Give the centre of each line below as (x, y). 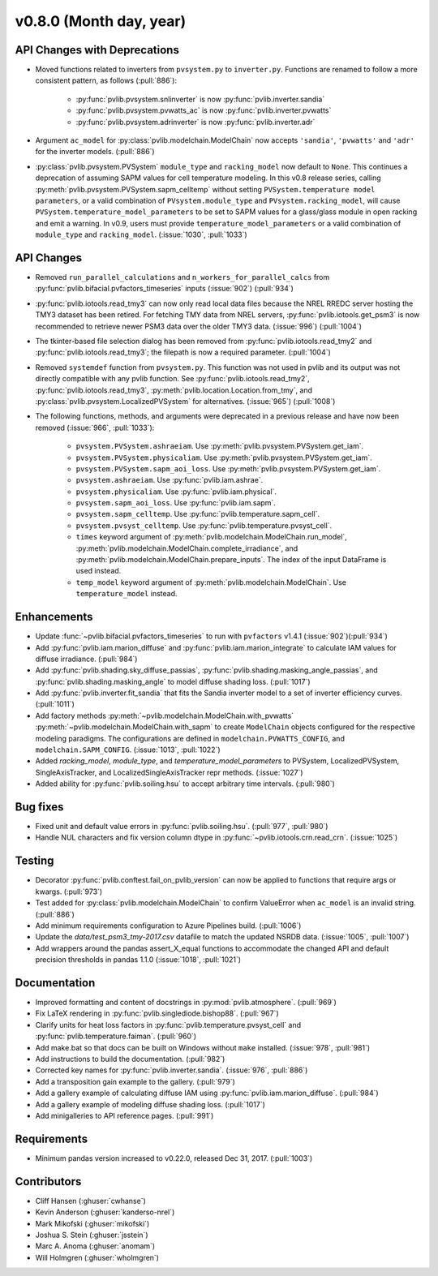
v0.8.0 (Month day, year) (101, 21)
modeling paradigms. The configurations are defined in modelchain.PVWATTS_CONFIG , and (190, 738)
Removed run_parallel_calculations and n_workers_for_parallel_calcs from (182, 277)
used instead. (99, 571)
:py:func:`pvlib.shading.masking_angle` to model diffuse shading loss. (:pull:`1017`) (173, 681)
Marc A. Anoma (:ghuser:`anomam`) (95, 1246)
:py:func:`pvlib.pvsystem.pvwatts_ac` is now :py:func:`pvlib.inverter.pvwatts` (204, 110)
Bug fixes (39, 807)
